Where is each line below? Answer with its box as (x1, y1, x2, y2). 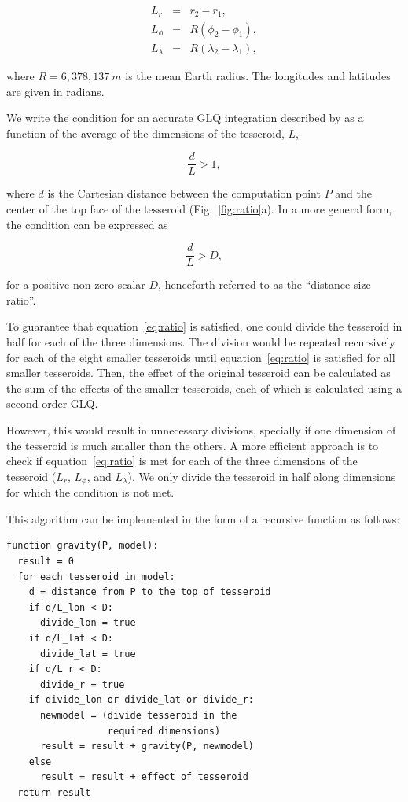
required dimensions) (107, 725, 221, 737)
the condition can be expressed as (6, 216, 168, 232)
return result (17, 786, 91, 798)
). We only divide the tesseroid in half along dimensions (127, 468, 396, 484)
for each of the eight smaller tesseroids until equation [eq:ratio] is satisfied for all (6, 349, 395, 365)
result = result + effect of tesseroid (39, 771, 248, 783)
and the (335, 185, 372, 201)
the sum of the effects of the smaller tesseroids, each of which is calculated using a (6, 379, 402, 396)
